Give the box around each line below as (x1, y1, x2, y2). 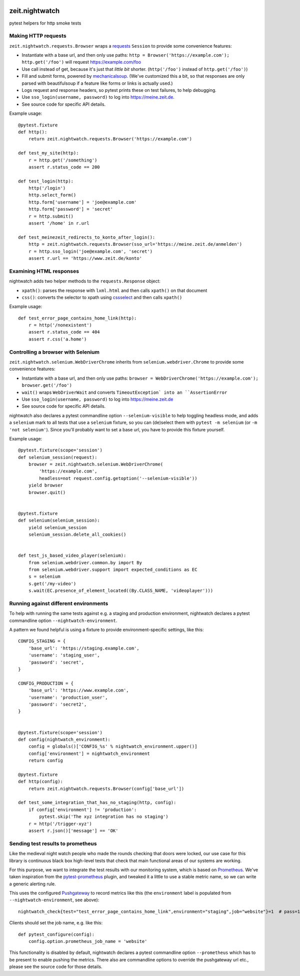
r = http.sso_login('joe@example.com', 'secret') (28, 248, 152, 254)
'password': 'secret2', (28, 701, 87, 707)
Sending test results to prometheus (9, 840, 97, 847)
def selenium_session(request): (18, 454, 97, 460)
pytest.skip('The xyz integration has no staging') (39, 814, 168, 820)
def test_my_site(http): (18, 150, 79, 156)
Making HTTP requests (9, 33, 67, 40)
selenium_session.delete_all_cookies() (28, 532, 126, 537)
